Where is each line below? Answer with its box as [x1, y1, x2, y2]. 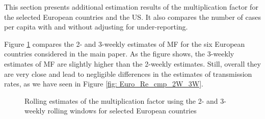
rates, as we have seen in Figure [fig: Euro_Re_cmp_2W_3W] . [4, 78, 203, 89]
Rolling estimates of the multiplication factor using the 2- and [24, 95, 218, 106]
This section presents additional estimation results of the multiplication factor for [4, 2, 258, 12]
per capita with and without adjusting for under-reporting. [4, 21, 188, 32]
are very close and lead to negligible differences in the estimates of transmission [4, 68, 252, 79]
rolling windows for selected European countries [47, 105, 197, 116]
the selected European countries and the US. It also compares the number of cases [4, 11, 261, 22]
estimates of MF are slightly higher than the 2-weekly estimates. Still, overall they [4, 58, 261, 69]
